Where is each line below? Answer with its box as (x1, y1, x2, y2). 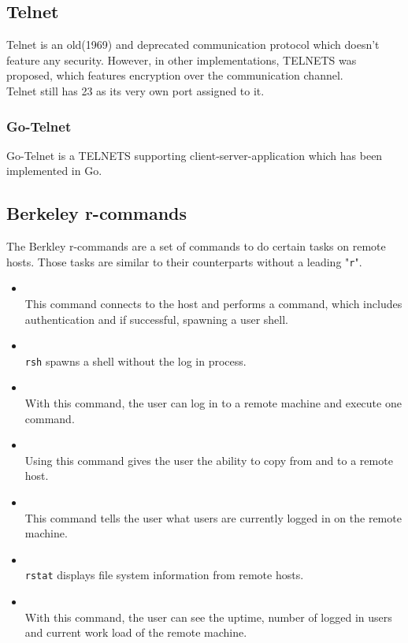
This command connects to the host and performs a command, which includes (24, 295, 402, 312)
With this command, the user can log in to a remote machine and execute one (24, 395, 402, 411)
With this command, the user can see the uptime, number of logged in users (24, 608, 392, 625)
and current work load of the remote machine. (24, 624, 247, 641)
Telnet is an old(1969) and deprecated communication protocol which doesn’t (6, 36, 380, 53)
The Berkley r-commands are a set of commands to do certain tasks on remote (6, 238, 386, 255)
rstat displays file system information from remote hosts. (24, 567, 304, 583)
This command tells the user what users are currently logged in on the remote (24, 509, 402, 526)
